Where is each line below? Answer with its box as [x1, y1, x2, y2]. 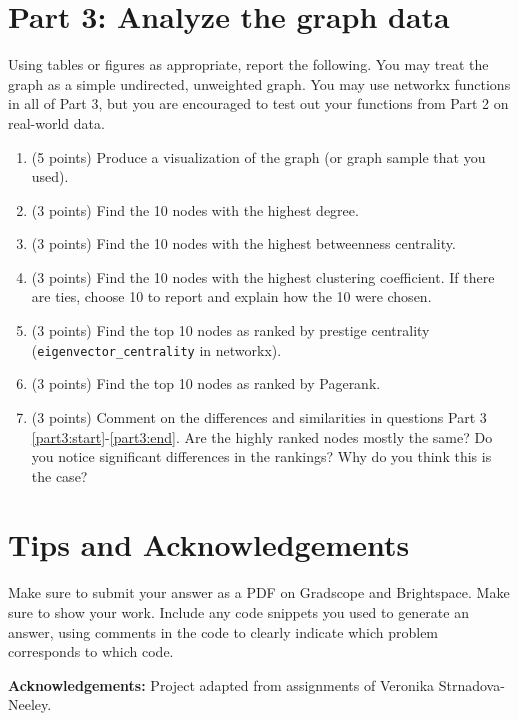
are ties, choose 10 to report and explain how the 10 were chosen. [31, 286, 432, 307]
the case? [31, 465, 88, 486]
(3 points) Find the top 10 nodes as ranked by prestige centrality [31, 320, 430, 341]
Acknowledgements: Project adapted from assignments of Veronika [8, 674, 435, 695]
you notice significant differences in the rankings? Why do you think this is [31, 446, 492, 467]
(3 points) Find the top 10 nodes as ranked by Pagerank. [31, 373, 381, 394]
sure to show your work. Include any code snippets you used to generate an [8, 602, 469, 622]
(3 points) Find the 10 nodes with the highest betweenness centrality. [31, 233, 456, 254]
